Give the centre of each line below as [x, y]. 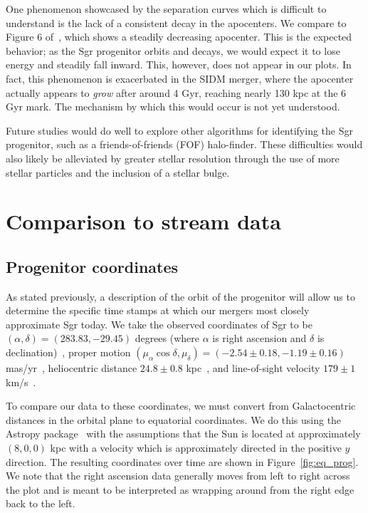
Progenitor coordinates [92, 266]
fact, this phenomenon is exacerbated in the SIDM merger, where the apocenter [180, 78]
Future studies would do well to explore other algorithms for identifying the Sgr [179, 130]
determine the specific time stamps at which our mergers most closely [158, 310]
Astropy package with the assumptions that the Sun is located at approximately [183, 434]
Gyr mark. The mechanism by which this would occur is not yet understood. [173, 107]
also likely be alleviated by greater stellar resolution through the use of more [173, 158]
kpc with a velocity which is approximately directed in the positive [196, 448]
